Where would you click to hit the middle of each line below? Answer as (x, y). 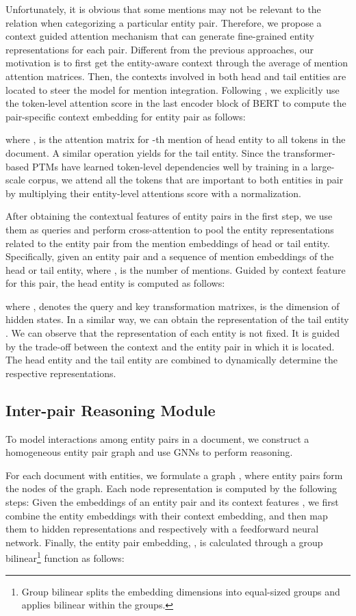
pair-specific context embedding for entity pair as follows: (126, 116)
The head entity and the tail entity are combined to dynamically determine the (172, 360)
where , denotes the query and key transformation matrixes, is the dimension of (173, 306)
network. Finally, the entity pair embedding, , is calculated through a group (164, 542)
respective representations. (61, 373)
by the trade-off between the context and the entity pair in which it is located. (170, 346)
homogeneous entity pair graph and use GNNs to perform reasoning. (149, 452)
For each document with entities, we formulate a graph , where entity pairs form (174, 475)
